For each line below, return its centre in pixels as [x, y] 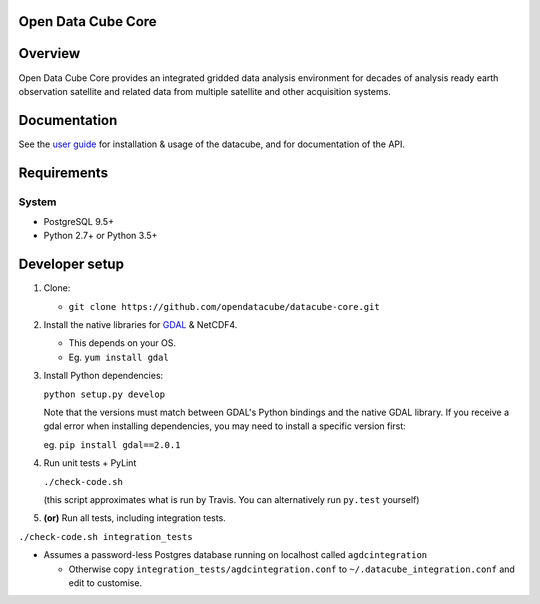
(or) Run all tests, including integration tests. [135, 518]
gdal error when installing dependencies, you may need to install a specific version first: [225, 426]
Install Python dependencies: [103, 376]
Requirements [63, 172]
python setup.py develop [104, 394]
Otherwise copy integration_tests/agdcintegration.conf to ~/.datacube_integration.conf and [291, 569]
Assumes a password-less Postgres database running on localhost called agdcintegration [235, 555]
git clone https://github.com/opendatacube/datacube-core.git [224, 306]
